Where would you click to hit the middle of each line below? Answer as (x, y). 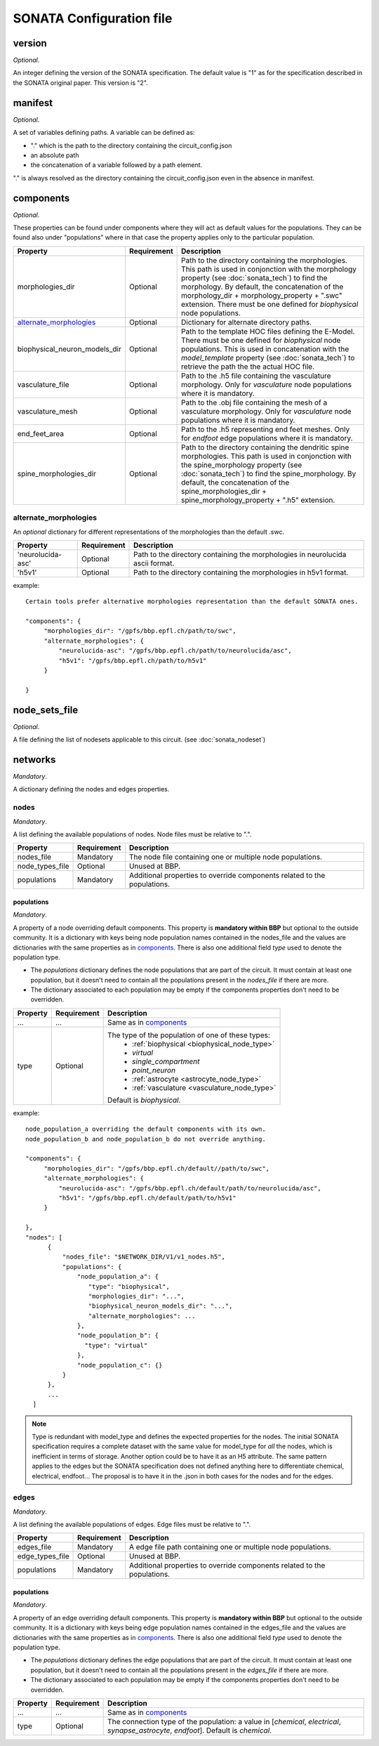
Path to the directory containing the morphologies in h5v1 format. (241, 572)
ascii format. (154, 563)
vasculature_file (43, 384)
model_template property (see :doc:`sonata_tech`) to (268, 357)
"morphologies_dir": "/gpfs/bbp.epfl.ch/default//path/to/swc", (157, 1168)
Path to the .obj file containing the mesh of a (254, 402)
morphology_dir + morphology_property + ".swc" (262, 295)
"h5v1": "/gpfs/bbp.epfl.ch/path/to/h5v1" (133, 661)
